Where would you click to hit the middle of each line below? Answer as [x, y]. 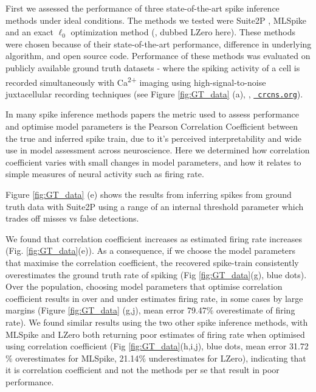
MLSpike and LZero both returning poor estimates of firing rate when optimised [155, 334]
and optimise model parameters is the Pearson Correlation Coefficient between [152, 126]
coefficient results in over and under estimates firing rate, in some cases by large [154, 298]
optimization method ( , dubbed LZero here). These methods [183, 32]
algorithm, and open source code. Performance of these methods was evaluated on [158, 56]
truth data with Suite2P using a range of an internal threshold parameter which [155, 206]
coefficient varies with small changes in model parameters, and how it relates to [153, 162]
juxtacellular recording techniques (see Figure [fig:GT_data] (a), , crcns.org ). [154, 93]
